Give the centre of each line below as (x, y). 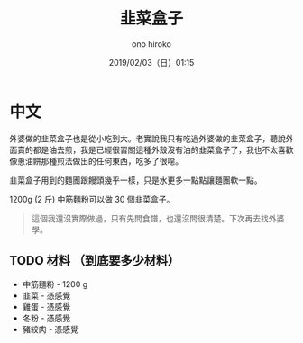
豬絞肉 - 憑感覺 (50, 329)
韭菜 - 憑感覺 (46, 295)
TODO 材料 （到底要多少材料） (95, 261)
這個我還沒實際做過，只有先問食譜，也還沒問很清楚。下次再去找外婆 (158, 218)
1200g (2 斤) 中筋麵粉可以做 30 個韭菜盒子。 (92, 199)
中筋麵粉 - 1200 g (55, 284)
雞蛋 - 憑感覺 (46, 306)
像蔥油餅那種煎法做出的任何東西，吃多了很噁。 (96, 161)
